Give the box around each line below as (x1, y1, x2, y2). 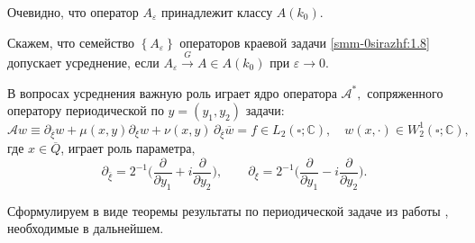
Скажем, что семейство (7, 32, 134, 51)
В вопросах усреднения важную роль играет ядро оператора (7, 83, 337, 102)
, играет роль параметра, (60, 139, 196, 157)
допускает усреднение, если (7, 52, 160, 71)
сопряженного (367, 83, 443, 102)
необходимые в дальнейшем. (7, 219, 164, 238)
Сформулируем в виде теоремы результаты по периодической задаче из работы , (7, 201, 449, 220)
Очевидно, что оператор (7, 3, 139, 21)
